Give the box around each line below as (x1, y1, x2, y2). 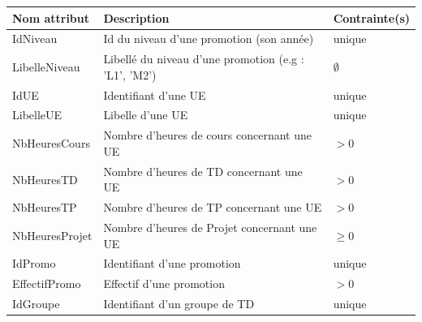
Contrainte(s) (333, 9, 410, 26)
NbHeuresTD (12, 170, 78, 187)
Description (103, 9, 170, 26)
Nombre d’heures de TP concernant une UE (103, 199, 322, 216)
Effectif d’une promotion (103, 275, 225, 292)
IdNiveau (12, 30, 58, 47)
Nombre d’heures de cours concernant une (103, 127, 312, 144)
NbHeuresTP (12, 199, 77, 216)
